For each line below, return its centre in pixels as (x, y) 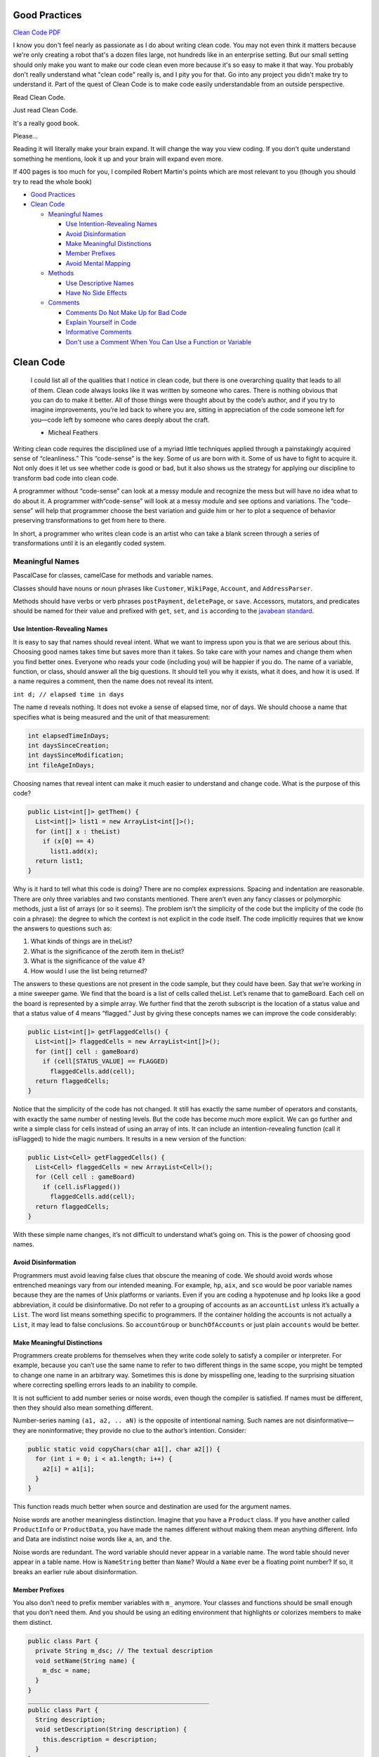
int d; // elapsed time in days (68, 694)
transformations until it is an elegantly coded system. (89, 543)
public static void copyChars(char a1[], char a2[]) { (124, 1449)
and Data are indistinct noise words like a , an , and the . (92, 1539)
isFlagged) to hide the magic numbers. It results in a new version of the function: (129, 1139)
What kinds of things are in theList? (81, 941)
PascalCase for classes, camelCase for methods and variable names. (113, 576)
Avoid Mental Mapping (98, 263)
